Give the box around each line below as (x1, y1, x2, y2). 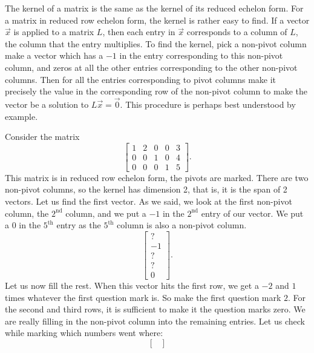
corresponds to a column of (186, 25, 287, 38)
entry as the (56, 219, 101, 231)
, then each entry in (102, 25, 175, 38)
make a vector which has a (5, 49, 103, 62)
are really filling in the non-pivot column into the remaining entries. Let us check (5, 314, 305, 327)
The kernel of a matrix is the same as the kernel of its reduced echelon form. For (5, 2, 304, 14)
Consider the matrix (5, 130, 80, 143)
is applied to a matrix (13, 25, 94, 38)
